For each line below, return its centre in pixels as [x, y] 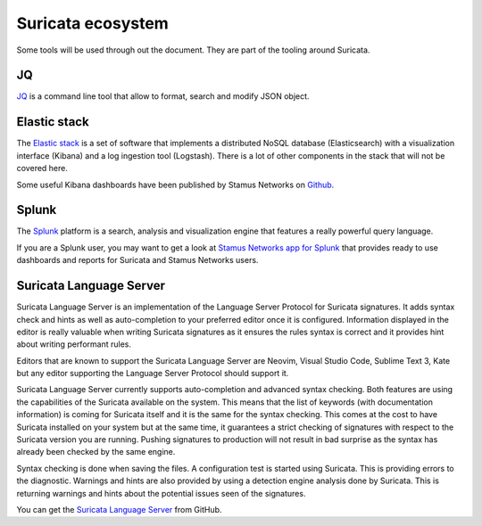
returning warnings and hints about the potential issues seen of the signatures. [161, 493]
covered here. [42, 168]
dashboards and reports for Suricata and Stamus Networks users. [137, 260]
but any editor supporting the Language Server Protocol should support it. [153, 374]
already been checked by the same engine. [96, 452]
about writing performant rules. [74, 344]
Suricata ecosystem [92, 23]
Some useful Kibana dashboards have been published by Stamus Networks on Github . [175, 185]
